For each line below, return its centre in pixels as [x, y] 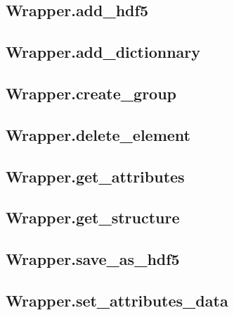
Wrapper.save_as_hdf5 [93, 259]
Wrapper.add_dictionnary [103, 52]
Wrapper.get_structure [93, 217]
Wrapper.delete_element [98, 134]
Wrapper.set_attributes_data [117, 300]
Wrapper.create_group [91, 93]
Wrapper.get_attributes [95, 176]
